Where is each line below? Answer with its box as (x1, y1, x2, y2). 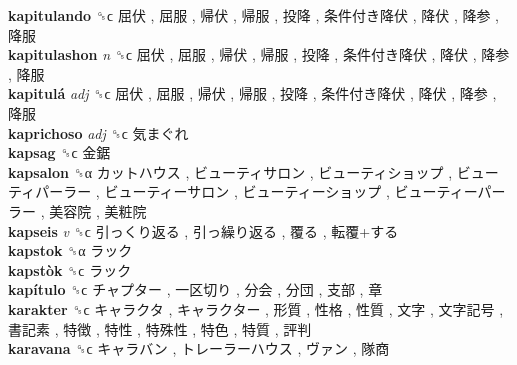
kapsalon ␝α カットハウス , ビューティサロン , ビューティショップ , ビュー (8, 161, 499, 182)
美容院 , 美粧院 (49, 200, 147, 221)
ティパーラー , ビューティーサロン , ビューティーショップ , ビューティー (8, 181, 478, 202)
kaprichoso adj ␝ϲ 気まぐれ (8, 122, 189, 143)
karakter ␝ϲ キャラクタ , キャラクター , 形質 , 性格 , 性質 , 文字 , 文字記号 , (8, 298, 504, 319)
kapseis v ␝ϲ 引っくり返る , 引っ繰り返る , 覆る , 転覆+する (8, 220, 399, 241)
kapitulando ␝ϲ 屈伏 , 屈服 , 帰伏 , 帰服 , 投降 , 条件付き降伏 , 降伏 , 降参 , (8, 5, 499, 25)
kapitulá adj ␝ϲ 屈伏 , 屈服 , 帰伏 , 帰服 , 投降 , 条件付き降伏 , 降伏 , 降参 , (8, 83, 497, 104)
